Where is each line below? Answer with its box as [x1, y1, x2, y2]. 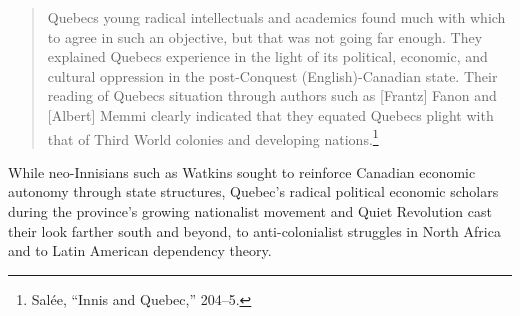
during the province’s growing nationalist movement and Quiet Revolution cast [8, 201, 492, 221]
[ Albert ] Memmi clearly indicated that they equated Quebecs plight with [47, 104, 494, 125]
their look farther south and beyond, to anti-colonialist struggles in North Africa [8, 220, 501, 241]
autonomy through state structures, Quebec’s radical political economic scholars [8, 181, 499, 202]
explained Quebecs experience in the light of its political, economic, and [47, 46, 488, 67]
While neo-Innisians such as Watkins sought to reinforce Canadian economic [8, 161, 476, 182]
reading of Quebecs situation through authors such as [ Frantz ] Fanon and [47, 85, 497, 106]
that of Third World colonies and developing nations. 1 [47, 125, 379, 149]
